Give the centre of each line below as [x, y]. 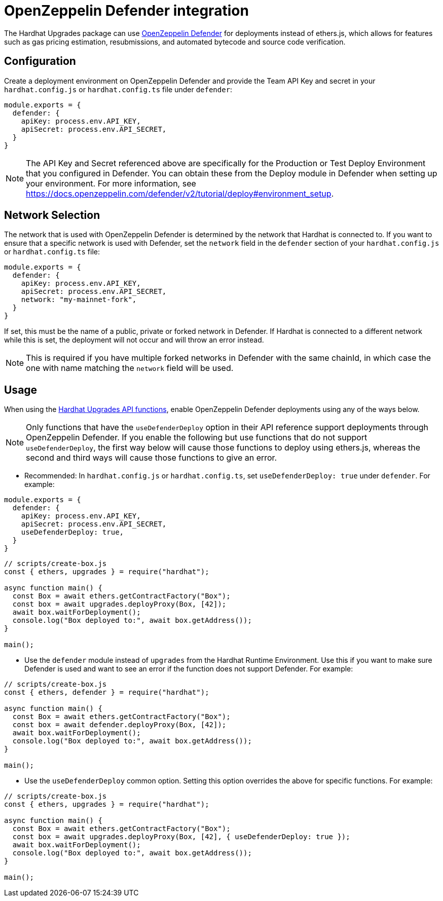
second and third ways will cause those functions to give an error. [152, 458]
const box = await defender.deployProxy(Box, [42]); [119, 725]
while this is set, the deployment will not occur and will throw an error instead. [134, 340]
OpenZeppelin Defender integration [126, 11]
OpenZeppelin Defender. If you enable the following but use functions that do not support [197, 438]
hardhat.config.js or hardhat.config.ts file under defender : [118, 89]
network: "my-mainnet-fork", [79, 300]
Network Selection [52, 215]
